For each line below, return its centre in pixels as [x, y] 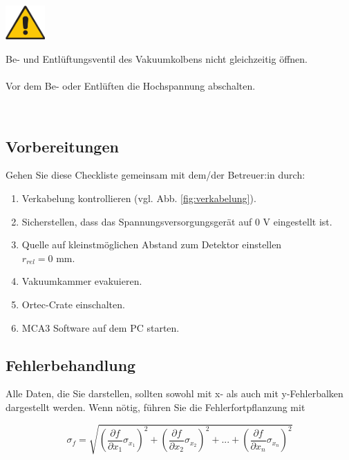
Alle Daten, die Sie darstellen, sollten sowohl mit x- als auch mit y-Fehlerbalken [174, 393]
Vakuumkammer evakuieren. [82, 281]
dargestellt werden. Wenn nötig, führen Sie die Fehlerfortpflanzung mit [155, 407]
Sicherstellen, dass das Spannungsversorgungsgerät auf [137, 221]
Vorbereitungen [62, 146]
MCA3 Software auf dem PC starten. [101, 327]
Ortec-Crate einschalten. [73, 304]
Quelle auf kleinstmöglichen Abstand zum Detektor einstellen [152, 244]
